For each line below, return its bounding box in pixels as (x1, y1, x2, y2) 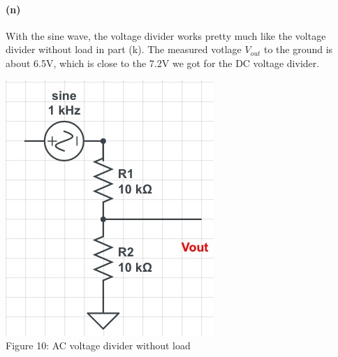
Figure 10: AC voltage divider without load (6, 338, 191, 353)
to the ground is (263, 42, 333, 57)
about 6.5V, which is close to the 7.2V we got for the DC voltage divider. (6, 55, 320, 70)
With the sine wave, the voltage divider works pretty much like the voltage (6, 28, 326, 43)
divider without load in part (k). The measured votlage (6, 42, 242, 57)
